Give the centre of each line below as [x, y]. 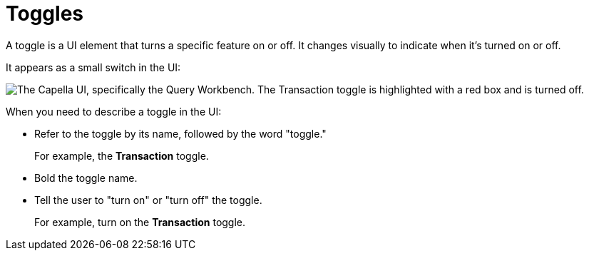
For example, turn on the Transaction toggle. [140, 222]
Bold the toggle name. [86, 178]
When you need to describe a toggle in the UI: [114, 111]
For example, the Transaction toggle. [122, 155]
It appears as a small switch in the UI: [93, 67]
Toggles [45, 14]
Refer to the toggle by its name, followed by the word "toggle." [180, 133]
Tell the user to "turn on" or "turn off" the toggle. [148, 200]
